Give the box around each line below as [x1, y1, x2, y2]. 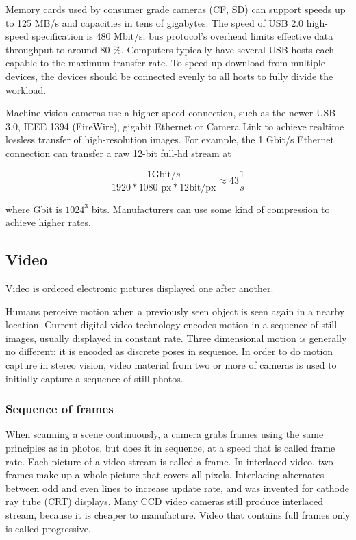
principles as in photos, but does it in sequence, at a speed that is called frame [5, 440, 335, 454]
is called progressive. [5, 521, 91, 535]
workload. [5, 82, 47, 97]
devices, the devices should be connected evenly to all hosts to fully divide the [5, 69, 333, 83]
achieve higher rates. [5, 215, 91, 230]
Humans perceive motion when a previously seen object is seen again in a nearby [5, 304, 345, 318]
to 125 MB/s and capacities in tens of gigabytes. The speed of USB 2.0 [5, 15, 304, 29]
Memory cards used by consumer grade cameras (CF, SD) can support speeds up [5, 2, 346, 16]
